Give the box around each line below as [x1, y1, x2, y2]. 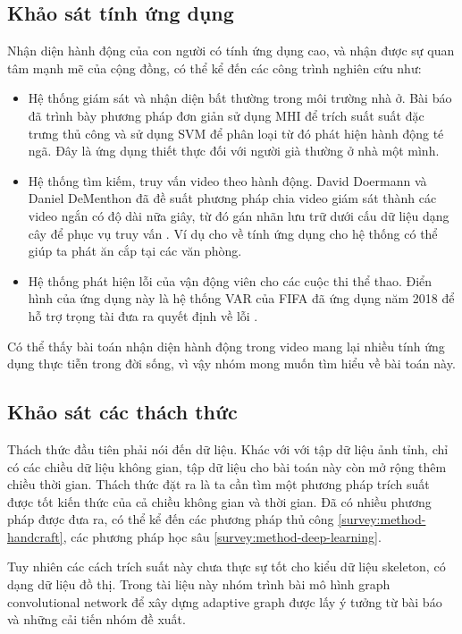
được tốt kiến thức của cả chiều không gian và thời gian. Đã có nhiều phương [7, 492, 432, 511]
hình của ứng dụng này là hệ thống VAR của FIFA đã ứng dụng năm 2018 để [28, 289, 455, 308]
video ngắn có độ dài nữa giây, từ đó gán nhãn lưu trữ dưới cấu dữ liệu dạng [28, 206, 449, 224]
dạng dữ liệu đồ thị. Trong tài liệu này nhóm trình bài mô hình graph [7, 575, 391, 594]
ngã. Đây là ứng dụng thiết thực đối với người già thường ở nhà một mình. [28, 141, 440, 160]
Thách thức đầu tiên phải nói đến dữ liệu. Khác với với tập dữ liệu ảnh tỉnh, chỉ [7, 439, 449, 458]
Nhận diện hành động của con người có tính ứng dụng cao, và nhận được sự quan [7, 41, 455, 60]
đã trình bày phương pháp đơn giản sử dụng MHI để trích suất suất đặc [28, 106, 424, 124]
